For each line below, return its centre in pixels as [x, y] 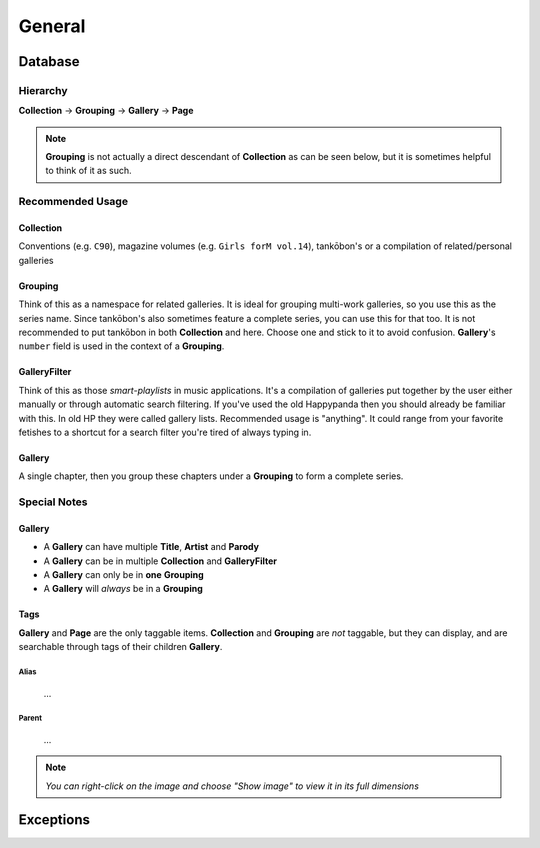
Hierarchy [43, 90]
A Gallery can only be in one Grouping [123, 575]
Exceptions [54, 819]
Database [49, 61]
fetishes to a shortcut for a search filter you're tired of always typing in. [165, 432]
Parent [30, 718]
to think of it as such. [88, 171]
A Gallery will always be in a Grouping [123, 589]
